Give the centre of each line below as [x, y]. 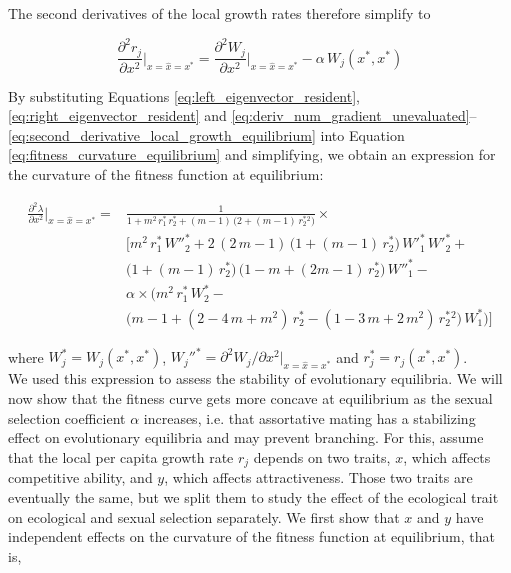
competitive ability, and [80, 477]
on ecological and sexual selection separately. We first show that [204, 516]
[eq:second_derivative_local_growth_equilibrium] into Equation [206, 134]
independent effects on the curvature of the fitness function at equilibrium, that [251, 536]
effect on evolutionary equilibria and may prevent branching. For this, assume [246, 437]
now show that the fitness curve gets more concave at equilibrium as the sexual [250, 398]
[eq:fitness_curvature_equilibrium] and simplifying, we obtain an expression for [252, 154]
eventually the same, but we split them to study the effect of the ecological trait [253, 496]
